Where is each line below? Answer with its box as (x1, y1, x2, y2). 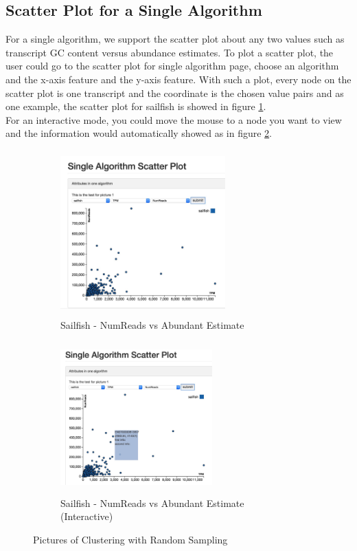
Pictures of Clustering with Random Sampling (33, 532, 228, 546)
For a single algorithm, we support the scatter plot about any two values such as (5, 32, 345, 46)
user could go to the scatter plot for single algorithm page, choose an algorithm (5, 58, 339, 73)
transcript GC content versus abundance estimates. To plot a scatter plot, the (5, 45, 334, 59)
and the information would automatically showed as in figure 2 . (5, 126, 272, 140)
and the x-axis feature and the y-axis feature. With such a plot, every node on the (5, 72, 352, 86)
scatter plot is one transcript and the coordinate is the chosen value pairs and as (5, 85, 344, 100)
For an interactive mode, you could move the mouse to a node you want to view (5, 112, 342, 127)
